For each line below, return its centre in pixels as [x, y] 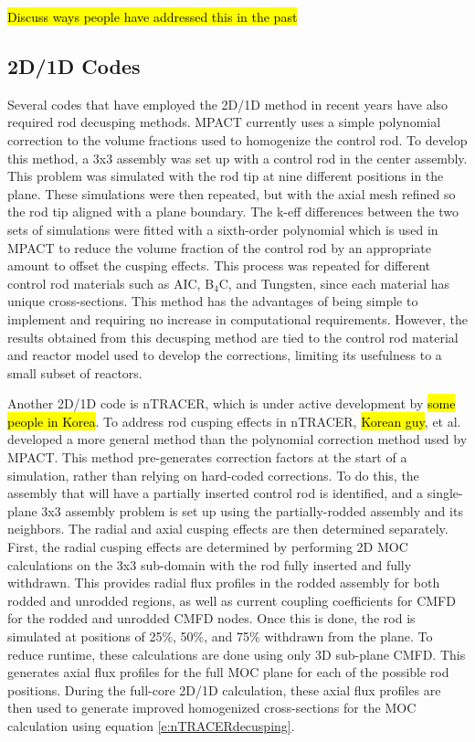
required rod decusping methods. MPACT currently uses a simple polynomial [224, 122]
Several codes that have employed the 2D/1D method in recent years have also [228, 104]
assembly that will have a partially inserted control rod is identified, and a [216, 493]
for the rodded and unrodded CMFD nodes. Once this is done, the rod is [211, 618]
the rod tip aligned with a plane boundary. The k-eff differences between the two [233, 212]
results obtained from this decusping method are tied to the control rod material [233, 337]
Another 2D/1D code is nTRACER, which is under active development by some [232, 403]
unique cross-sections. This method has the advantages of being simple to [213, 301]
